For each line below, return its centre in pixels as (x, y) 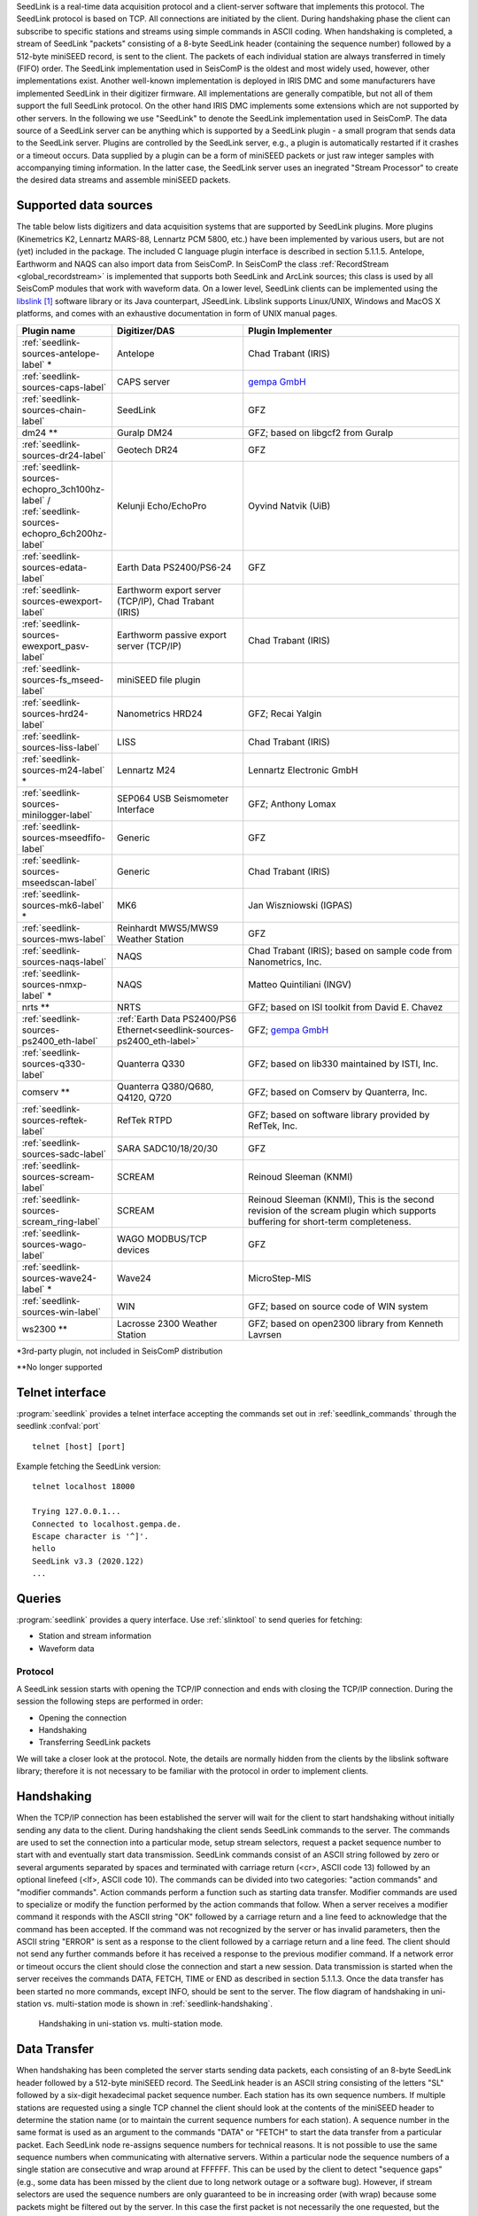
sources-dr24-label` (64, 455)
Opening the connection (83, 1717)
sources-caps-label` (64, 387)
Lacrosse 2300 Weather (167, 1323)
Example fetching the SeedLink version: (89, 1466)
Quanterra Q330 (150, 1064)
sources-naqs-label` (64, 962)
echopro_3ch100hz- (63, 489)
